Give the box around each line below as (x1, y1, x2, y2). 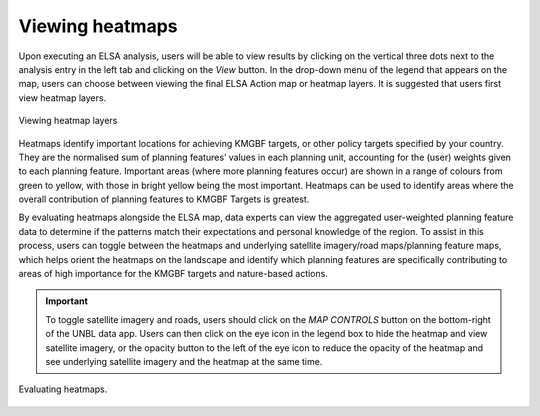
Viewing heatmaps (18, 15, 178, 37)
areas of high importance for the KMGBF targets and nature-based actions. (18, 268, 329, 280)
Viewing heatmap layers (18, 115, 118, 127)
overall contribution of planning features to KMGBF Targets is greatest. (18, 193, 310, 205)
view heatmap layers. (18, 91, 107, 104)
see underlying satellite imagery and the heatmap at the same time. (45, 355, 323, 367)
